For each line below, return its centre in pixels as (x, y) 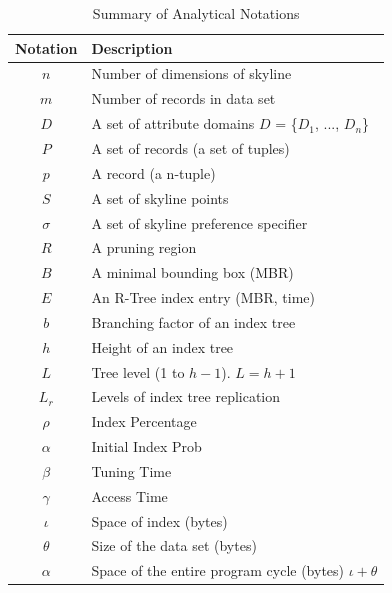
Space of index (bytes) (159, 520)
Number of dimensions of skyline (191, 73)
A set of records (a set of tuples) (190, 147)
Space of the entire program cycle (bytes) (218, 570)
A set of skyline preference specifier (199, 222)
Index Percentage (144, 421)
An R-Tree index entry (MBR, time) (203, 297)
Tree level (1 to (138, 371)
